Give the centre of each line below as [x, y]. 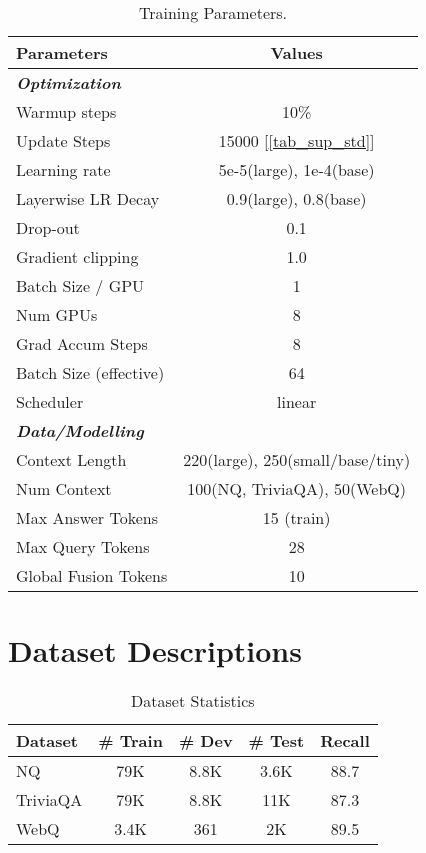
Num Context [64, 488]
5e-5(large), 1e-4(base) [296, 169]
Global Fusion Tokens [92, 575]
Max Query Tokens [83, 546]
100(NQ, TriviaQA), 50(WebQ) [297, 488]
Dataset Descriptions [155, 650]
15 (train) [296, 517]
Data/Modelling [80, 430]
